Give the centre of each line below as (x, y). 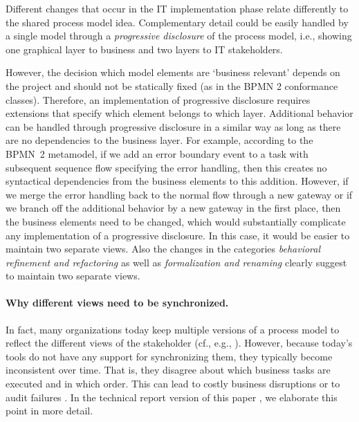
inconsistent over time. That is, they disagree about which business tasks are (168, 370)
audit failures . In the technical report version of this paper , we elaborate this (172, 397)
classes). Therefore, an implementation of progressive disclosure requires (158, 99)
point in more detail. (49, 411)
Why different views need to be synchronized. (117, 303)
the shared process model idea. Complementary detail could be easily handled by (177, 22)
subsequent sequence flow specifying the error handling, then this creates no (166, 167)
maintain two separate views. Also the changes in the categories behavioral (163, 249)
